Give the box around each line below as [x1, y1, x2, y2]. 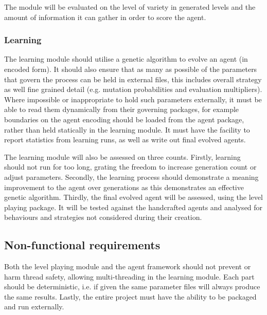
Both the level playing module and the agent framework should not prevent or [4, 261, 251, 272]
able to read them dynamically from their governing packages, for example [4, 104, 239, 115]
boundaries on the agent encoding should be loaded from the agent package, [4, 114, 244, 124]
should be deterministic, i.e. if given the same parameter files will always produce [4, 281, 260, 292]
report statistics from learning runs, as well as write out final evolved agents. [4, 134, 246, 145]
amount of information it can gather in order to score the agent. [4, 11, 206, 22]
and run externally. [4, 301, 64, 312]
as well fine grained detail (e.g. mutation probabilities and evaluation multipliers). [4, 84, 262, 95]
